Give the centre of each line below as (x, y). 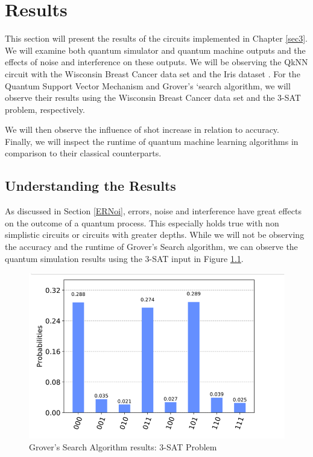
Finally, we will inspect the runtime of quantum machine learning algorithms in (152, 141)
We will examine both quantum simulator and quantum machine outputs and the (155, 50)
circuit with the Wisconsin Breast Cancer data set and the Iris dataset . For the (153, 73)
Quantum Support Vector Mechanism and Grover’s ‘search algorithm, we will (148, 85)
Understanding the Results (90, 186)
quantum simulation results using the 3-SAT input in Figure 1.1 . (124, 258)
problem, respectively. (45, 109)
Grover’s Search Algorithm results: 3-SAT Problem (123, 446)
